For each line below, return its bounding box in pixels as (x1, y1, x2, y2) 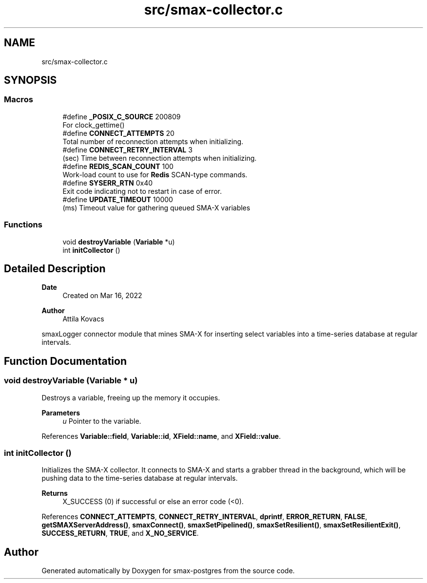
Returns (41, 489, 68, 498)
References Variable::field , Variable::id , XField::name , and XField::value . (41, 432, 281, 440)
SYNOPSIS (4, 74, 57, 87)
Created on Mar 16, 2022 (62, 291, 142, 300)
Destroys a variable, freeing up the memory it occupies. (41, 393, 220, 402)
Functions (4, 220, 42, 230)
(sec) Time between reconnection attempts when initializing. (62, 153, 257, 162)
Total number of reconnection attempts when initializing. (62, 137, 244, 146)
